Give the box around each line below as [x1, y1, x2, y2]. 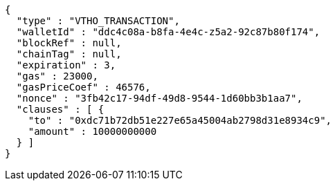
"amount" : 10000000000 [28, 126, 157, 137]
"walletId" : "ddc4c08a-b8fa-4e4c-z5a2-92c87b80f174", [16, 26, 320, 37]
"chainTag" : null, [16, 48, 122, 59]
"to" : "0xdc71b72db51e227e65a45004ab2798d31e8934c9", [28, 115, 332, 126]
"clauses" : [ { [16, 104, 105, 115]
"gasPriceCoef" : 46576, [16, 82, 151, 93]
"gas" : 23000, [16, 71, 98, 82]
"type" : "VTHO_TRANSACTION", [16, 15, 180, 26]
